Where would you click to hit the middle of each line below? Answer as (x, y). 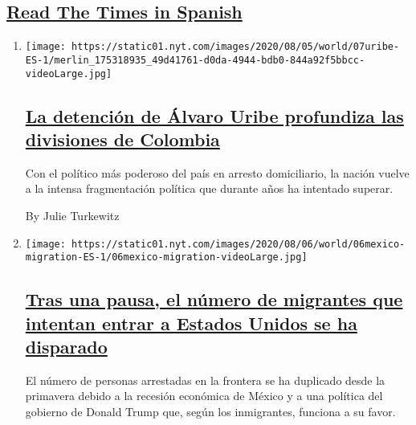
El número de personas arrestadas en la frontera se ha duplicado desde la (205, 380)
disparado (66, 347)
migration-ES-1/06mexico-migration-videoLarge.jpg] (166, 257)
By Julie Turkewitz (72, 215)
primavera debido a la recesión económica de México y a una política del (204, 396)
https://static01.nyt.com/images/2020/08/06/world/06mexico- (239, 244)
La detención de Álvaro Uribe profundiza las (214, 115)
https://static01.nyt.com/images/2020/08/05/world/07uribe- (236, 47)
